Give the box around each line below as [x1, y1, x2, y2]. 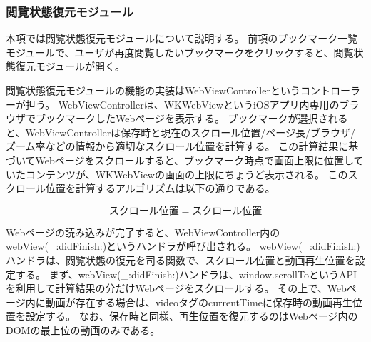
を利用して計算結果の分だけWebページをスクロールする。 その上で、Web [6, 281, 347, 296]
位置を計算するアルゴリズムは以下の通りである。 [45, 181, 275, 196]
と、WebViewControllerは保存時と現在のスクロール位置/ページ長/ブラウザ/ [6, 124, 356, 139]
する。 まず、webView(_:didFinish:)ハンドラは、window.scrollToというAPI [15, 266, 357, 281]
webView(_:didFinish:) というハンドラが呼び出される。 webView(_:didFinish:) [6, 238, 360, 253]
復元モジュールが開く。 [15, 59, 126, 74]
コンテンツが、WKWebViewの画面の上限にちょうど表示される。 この [25, 166, 348, 181]
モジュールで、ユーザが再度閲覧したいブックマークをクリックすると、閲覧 [6, 44, 354, 59]
